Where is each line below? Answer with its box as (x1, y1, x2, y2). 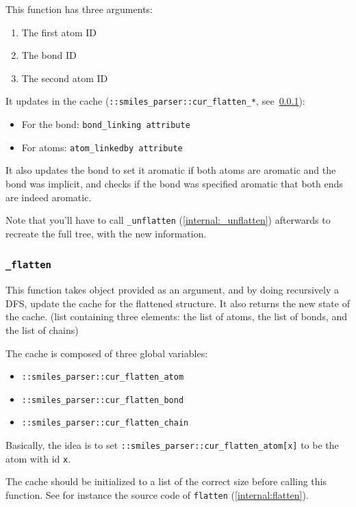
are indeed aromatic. (5, 190, 92, 204)
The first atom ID (21, 25, 97, 39)
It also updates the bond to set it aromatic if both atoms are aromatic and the (5, 163, 336, 177)
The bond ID (21, 48, 77, 62)
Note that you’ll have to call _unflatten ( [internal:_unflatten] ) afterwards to (5, 213, 331, 227)
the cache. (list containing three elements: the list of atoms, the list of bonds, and (5, 309, 348, 324)
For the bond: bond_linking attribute (21, 117, 190, 131)
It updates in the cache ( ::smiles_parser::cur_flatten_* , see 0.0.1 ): (5, 94, 305, 108)
